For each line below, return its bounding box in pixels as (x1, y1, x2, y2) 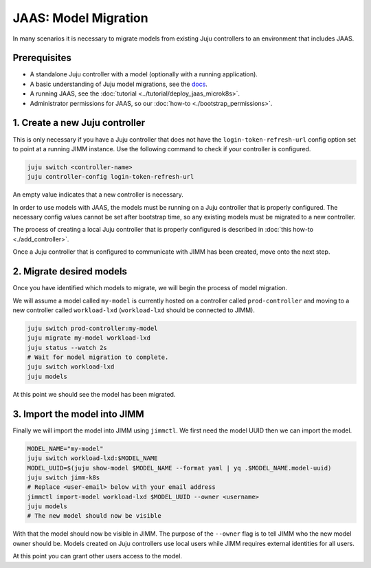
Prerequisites (12, 52, 71, 64)
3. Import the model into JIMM (12, 408, 144, 419)
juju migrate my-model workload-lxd (27, 334, 151, 342)
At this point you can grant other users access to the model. (12, 552, 182, 560)
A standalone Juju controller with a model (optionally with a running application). (30, 70, 258, 78)
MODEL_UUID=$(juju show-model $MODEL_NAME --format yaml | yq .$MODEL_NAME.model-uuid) (27, 464, 332, 472)
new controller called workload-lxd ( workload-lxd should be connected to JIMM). (12, 306, 256, 314)
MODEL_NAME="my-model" (27, 444, 104, 452)
